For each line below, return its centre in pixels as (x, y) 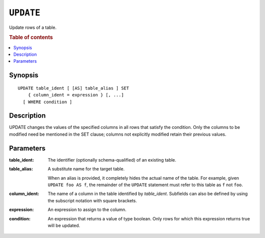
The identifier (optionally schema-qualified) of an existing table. (112, 160)
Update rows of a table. (33, 27)
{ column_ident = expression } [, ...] (76, 95)
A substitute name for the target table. (86, 169)
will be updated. (64, 225)
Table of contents (31, 38)
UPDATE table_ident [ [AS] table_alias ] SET (74, 88)
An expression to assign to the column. (87, 210)
